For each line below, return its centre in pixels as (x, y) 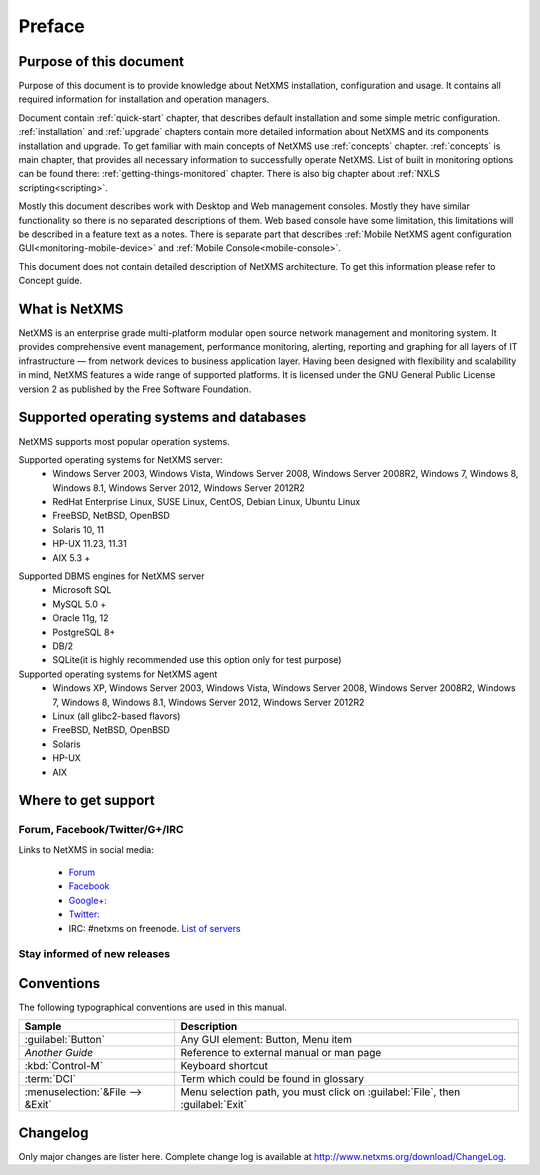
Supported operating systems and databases (162, 417)
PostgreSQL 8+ (84, 632)
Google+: (87, 900)
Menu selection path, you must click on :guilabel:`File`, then (320, 1092)
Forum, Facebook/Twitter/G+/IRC (101, 830)
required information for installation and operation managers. (144, 99)
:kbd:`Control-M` (64, 1066)
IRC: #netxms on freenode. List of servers (154, 928)
